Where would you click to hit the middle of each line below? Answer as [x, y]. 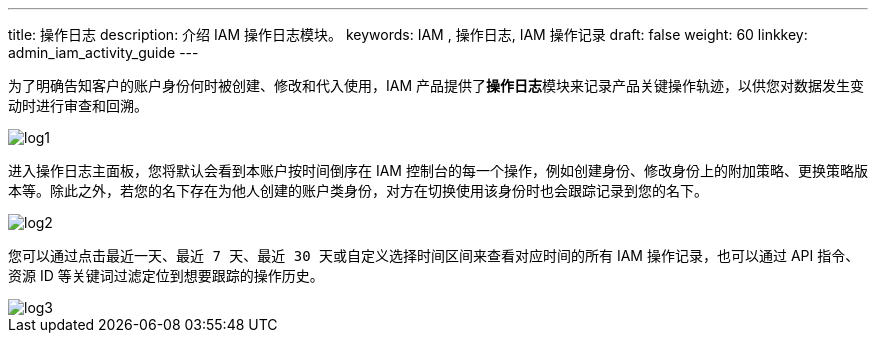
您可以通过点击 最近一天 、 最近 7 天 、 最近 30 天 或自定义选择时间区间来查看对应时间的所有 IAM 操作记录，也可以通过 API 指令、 [434, 255]
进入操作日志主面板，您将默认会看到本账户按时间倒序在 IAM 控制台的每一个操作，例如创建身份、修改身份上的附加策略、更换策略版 [438, 170]
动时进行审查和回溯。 [78, 105]
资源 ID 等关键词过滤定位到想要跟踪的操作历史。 [166, 275]
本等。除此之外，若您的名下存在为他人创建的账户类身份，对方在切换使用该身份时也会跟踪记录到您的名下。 [358, 190]
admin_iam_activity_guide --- [103, 52]
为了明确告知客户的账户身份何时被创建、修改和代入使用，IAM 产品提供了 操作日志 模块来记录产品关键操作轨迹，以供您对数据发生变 [436, 85]
